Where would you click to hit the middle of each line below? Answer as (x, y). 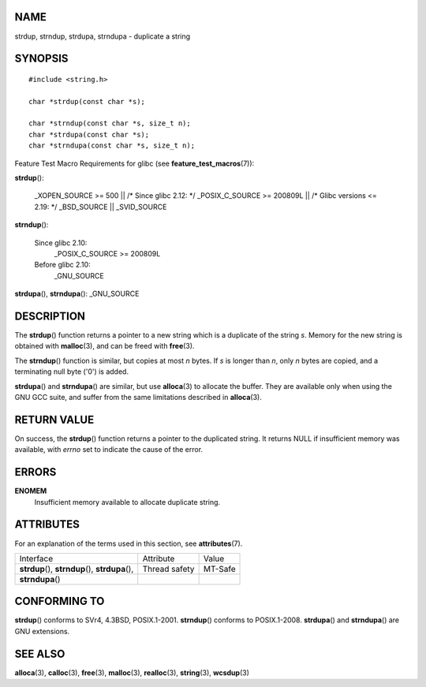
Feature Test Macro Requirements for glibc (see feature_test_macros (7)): (135, 163)
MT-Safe (219, 569)
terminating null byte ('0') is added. (72, 372)
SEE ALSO (40, 653)
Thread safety (168, 569)
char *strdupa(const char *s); (89, 134)
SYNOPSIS (41, 59)
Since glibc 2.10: (61, 243)
